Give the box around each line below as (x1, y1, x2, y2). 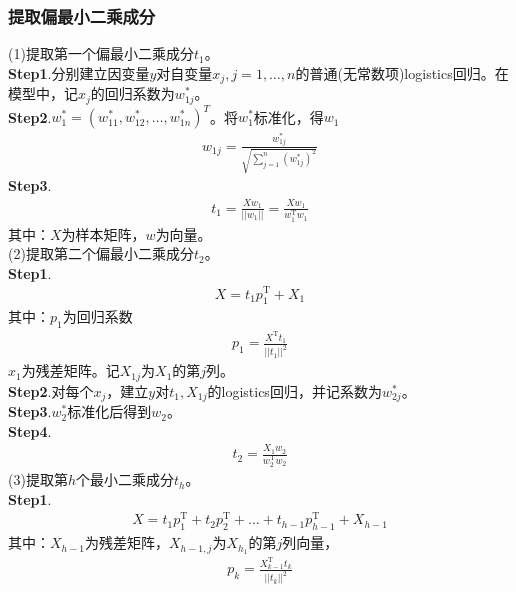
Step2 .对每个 (8, 380, 94, 401)
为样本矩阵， (61, 223, 146, 244)
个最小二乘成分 (75, 469, 174, 490)
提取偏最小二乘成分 (8, 3, 156, 28)
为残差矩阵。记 (21, 360, 120, 381)
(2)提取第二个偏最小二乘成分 (8, 243, 194, 264)
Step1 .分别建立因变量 (8, 62, 150, 83)
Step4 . (8, 420, 52, 441)
